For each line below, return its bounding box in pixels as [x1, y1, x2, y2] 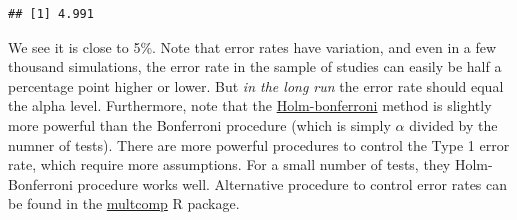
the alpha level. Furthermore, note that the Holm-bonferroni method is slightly [8, 95, 492, 116]
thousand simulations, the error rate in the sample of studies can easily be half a [8, 56, 502, 77]
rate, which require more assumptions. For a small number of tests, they [8, 154, 451, 175]
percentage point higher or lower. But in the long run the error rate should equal [8, 75, 504, 96]
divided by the [409, 114, 498, 135]
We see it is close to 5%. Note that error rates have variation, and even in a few [8, 36, 497, 57]
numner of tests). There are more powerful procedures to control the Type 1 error [8, 134, 510, 155]
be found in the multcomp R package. [8, 193, 240, 214]
